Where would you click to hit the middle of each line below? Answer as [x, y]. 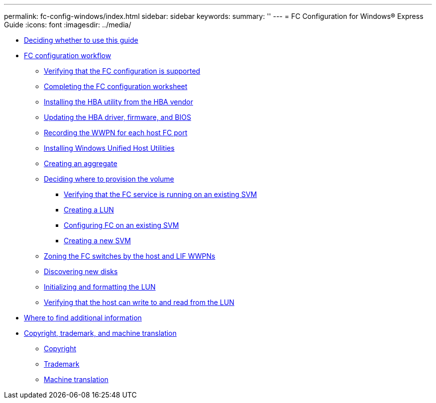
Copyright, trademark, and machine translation [100, 333]
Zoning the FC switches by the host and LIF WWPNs [130, 256]
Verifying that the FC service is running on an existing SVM [161, 194]
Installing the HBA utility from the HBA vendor [118, 102]
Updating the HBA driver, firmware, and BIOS [117, 117]
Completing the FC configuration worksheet [116, 86]
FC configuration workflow [68, 55]
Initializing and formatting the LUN [100, 287]
